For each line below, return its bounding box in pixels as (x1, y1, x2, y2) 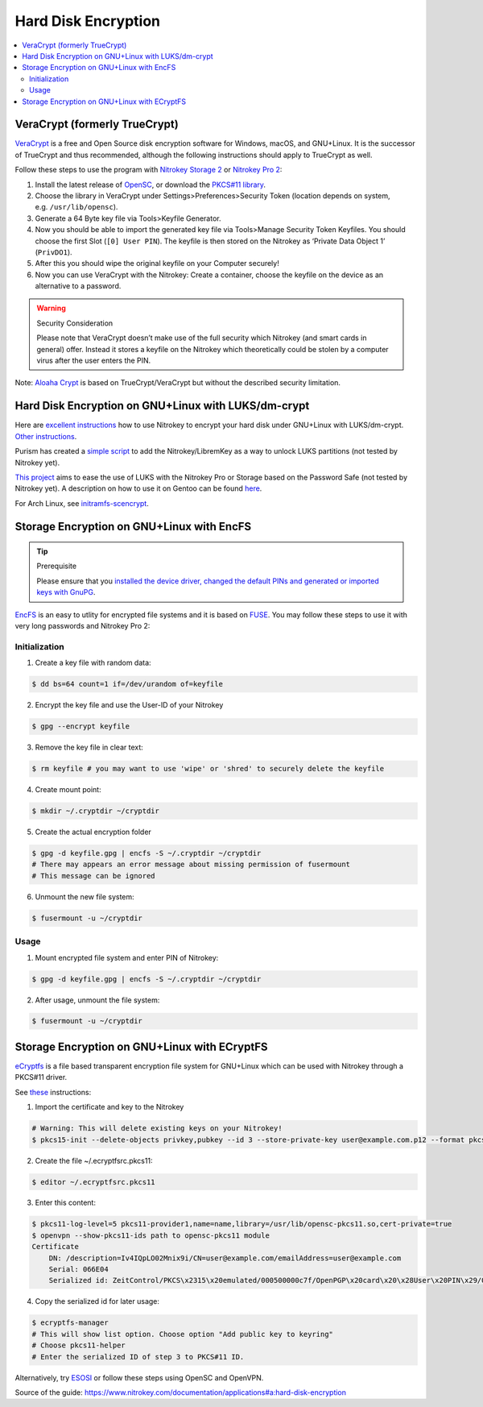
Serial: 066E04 (48, 1265, 109, 1274)
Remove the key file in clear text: (35, 742, 144, 753)
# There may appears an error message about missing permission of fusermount (31, 860, 350, 870)
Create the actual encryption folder (35, 827, 152, 837)
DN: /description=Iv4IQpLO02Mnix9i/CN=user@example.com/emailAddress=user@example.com (48, 1253, 402, 1263)
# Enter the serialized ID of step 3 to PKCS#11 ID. (31, 1352, 245, 1361)
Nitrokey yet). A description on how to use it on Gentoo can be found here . (14, 484, 262, 493)
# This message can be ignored (31, 871, 156, 880)
